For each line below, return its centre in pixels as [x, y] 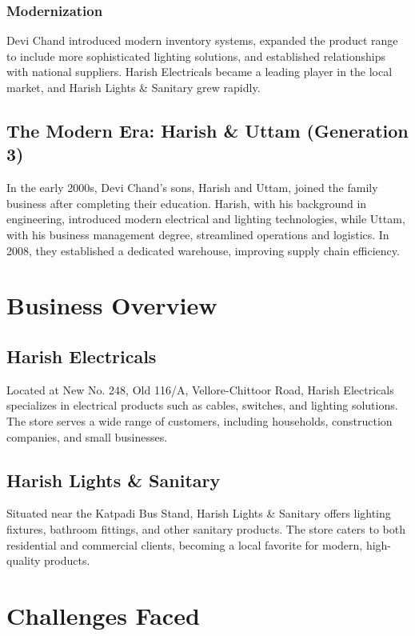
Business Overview [112, 305]
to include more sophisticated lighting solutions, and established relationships [196, 56]
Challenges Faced [103, 615]
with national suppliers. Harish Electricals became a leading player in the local [200, 72]
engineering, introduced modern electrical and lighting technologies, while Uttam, [206, 219]
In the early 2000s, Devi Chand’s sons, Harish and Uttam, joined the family [192, 188]
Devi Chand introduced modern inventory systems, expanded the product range [202, 40]
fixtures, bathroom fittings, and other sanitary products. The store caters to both [206, 528]
